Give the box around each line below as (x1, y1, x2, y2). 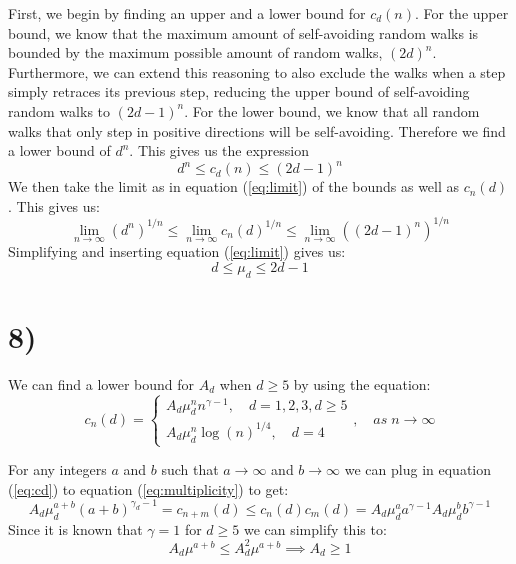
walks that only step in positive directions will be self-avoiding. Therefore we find (8, 120, 506, 141)
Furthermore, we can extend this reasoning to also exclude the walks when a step (8, 61, 506, 82)
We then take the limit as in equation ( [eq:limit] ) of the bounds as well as (8, 176, 460, 197)
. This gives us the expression (129, 140, 310, 161)
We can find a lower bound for (8, 373, 194, 394)
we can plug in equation (344, 459, 492, 480)
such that (161, 459, 219, 480)
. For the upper (414, 3, 509, 23)
